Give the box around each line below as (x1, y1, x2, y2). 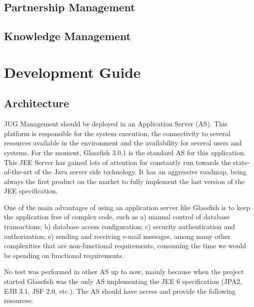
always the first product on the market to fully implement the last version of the (4, 176, 245, 186)
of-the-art (4, 166, 32, 177)
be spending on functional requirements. (4, 250, 124, 260)
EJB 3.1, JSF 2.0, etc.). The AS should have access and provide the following (4, 285, 236, 296)
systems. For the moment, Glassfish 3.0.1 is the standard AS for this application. (4, 147, 246, 157)
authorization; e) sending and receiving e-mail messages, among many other (4, 231, 231, 241)
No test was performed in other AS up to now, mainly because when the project (4, 266, 244, 277)
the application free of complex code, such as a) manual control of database (4, 212, 230, 222)
